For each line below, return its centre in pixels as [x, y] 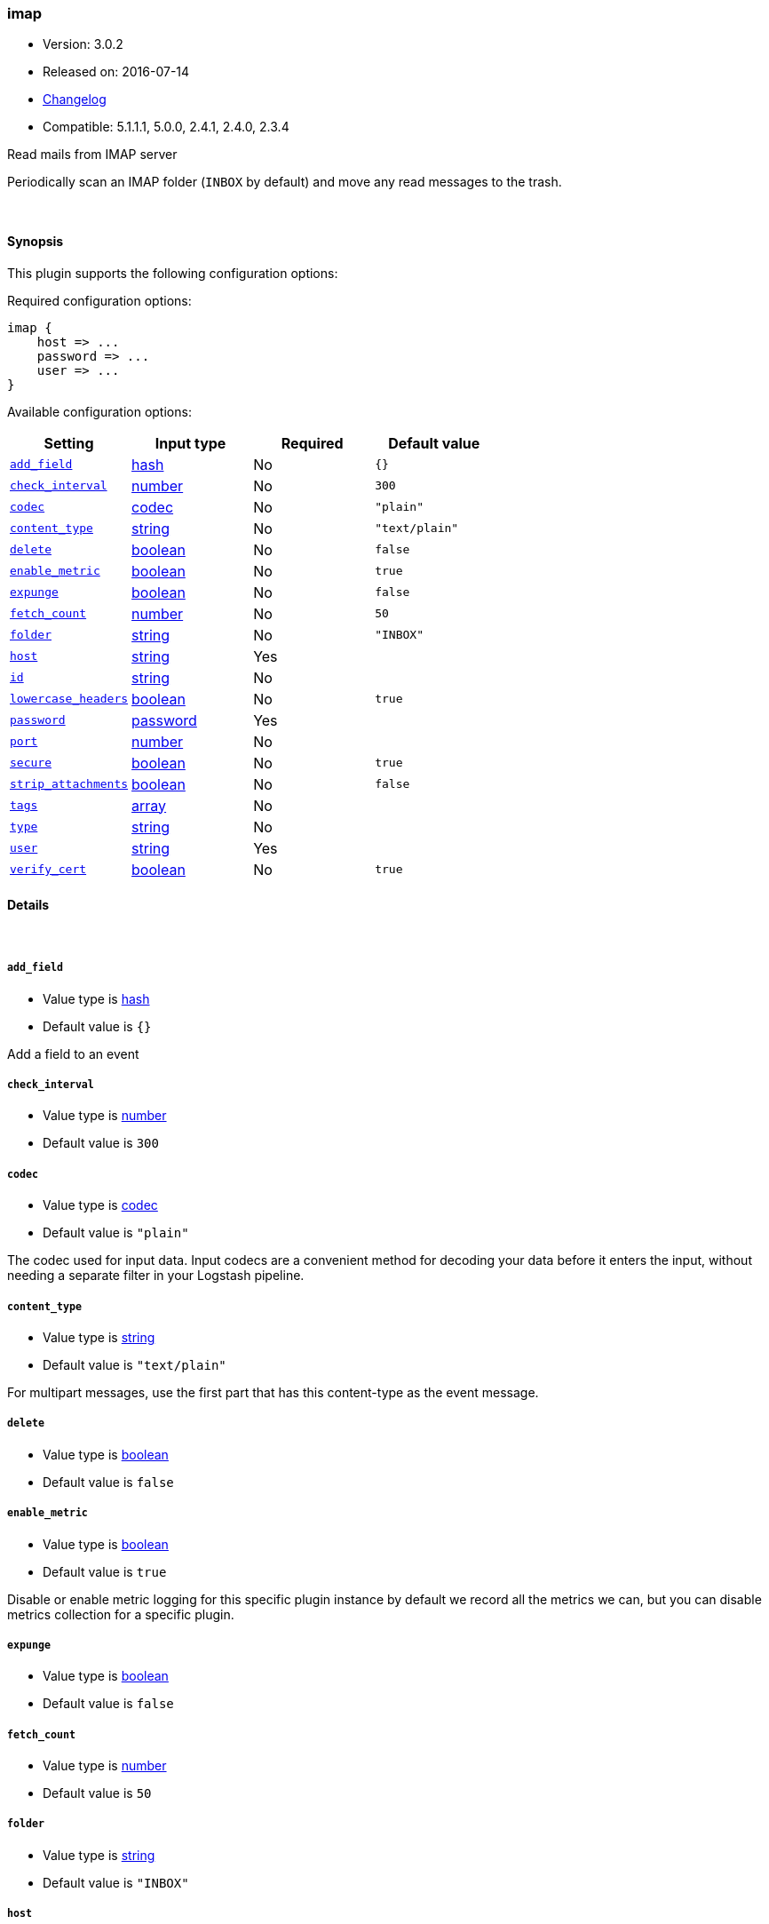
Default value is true [105, 1571]
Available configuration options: [99, 411]
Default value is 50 [97, 1793]
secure [31, 763]
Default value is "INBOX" [116, 1882]
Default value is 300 [101, 1143]
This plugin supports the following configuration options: [173, 273]
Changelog [75, 99]
